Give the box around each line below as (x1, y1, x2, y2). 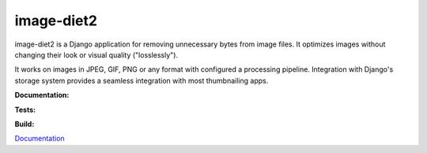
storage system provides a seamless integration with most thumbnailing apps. (14, 76, 269, 85)
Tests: (14, 105, 36, 114)
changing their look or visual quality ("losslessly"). (14, 50, 178, 59)
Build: (14, 119, 35, 129)
